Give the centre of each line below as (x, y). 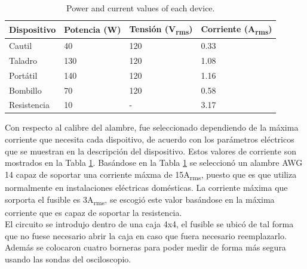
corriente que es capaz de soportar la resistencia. (93, 212)
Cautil (21, 45)
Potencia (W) (93, 29)
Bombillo (25, 90)
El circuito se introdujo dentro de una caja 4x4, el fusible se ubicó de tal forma (149, 224)
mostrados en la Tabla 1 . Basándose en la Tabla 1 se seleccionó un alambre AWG (154, 163)
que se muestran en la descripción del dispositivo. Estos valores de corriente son (151, 151)
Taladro (23, 60)
